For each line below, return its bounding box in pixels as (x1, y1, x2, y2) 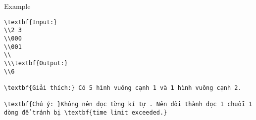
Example (4, 1, 31, 11)
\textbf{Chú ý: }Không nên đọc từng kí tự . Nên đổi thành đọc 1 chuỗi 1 (4, 101, 253, 108)
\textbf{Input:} (4, 18, 57, 26)
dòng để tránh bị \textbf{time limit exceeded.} (4, 109, 167, 116)
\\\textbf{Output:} (4, 59, 68, 67)
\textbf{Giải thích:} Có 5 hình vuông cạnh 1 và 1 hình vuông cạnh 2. (4, 84, 242, 91)
